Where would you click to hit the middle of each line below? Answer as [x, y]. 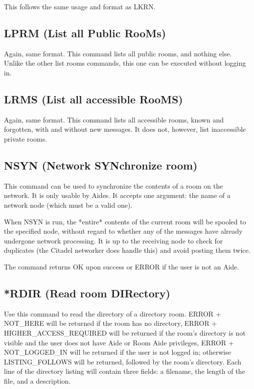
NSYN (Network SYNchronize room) [101, 165]
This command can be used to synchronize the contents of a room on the [114, 185]
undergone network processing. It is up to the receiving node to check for [114, 240]
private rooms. [26, 138]
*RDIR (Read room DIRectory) [87, 293]
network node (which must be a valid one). [68, 205]
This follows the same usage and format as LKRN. [80, 6]
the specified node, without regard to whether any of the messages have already [123, 231]
